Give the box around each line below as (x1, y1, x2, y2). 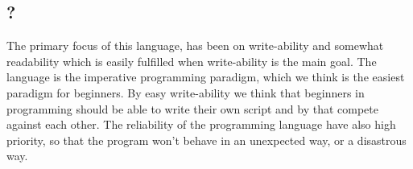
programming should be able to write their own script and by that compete (6, 100, 378, 117)
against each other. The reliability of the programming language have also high (6, 116, 396, 133)
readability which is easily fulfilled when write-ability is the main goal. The (6, 52, 377, 69)
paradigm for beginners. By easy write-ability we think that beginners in (6, 84, 365, 101)
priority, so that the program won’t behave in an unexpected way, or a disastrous (6, 131, 407, 148)
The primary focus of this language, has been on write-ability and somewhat (6, 37, 384, 54)
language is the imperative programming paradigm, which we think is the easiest (6, 68, 405, 85)
